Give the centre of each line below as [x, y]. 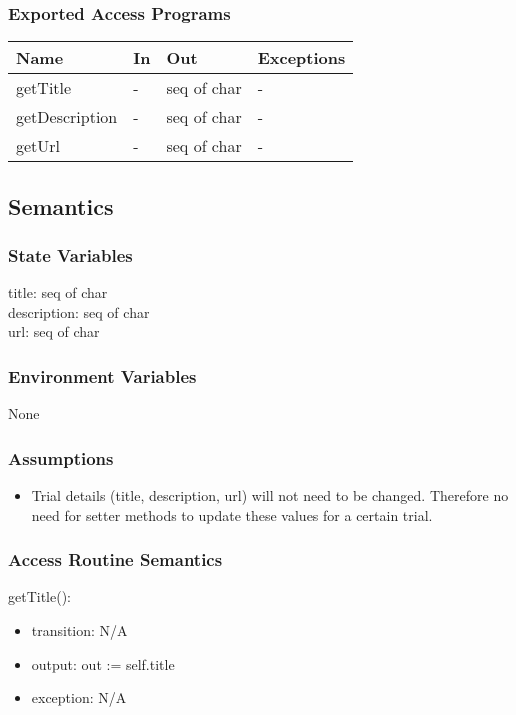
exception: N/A [79, 697]
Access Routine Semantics [115, 559]
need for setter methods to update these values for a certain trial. [232, 514]
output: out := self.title [103, 663]
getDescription [67, 117]
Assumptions [61, 457]
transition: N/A [79, 630]
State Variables [70, 254]
